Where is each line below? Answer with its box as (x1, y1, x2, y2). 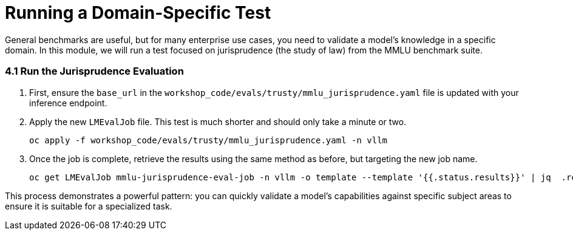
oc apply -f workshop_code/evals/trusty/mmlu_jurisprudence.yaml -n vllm (29, 135, 388, 145)
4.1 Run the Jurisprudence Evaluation (5, 65, 184, 78)
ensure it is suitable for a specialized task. (5, 200, 172, 211)
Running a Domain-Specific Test (5, 2, 271, 23)
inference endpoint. (29, 97, 107, 108)
